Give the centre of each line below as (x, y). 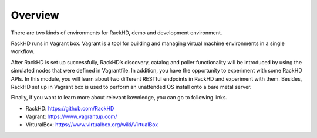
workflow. (23, 51)
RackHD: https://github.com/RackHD (70, 108)
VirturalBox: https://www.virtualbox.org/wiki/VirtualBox (92, 125)
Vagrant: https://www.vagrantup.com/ (71, 116)
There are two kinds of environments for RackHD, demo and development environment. (117, 33)
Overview (35, 15)
